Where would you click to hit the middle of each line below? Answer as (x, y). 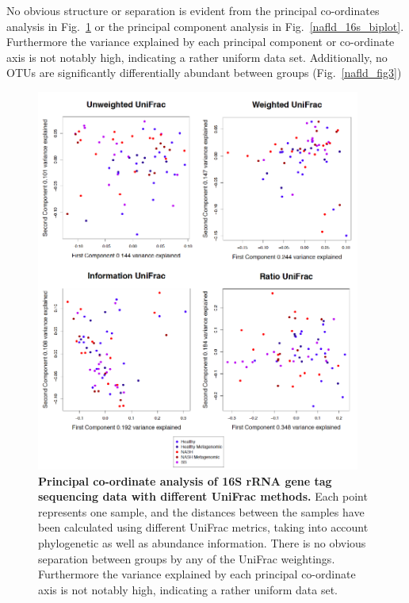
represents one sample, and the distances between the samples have (201, 511)
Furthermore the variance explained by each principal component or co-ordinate (201, 42)
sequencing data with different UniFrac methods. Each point (203, 496)
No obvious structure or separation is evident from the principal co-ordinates (193, 10)
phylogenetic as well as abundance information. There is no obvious (202, 542)
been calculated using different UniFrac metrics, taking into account (203, 527)
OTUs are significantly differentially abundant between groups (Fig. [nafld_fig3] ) (204, 73)
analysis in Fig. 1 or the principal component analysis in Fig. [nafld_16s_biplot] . (205, 26)
